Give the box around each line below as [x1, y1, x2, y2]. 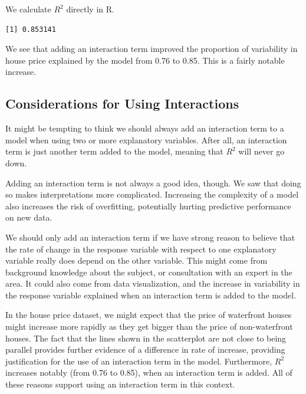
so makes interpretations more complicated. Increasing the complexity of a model [5, 188, 299, 201]
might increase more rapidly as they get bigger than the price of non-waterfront [5, 320, 293, 333]
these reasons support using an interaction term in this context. [5, 378, 235, 390]
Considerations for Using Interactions [5, 94, 239, 113]
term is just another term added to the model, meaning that [5, 145, 223, 157]
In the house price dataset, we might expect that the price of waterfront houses [5, 308, 292, 321]
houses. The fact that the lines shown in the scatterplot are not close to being [5, 331, 287, 344]
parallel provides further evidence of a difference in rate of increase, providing [5, 343, 285, 356]
